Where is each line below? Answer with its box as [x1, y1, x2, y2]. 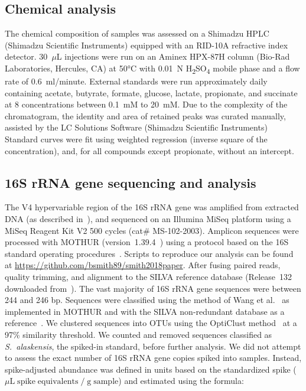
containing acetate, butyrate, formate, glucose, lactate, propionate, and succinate [5, 86, 298, 99]
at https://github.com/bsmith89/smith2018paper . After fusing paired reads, [5, 259, 281, 271]
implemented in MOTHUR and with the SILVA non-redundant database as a [5, 305, 285, 317]
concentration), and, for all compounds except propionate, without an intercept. [5, 144, 294, 157]
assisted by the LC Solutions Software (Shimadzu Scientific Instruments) [5, 121, 268, 133]
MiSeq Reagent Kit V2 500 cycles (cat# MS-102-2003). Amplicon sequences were [5, 224, 299, 236]
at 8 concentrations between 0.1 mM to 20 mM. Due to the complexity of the [5, 98, 288, 110]
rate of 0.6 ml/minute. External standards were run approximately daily [5, 75, 268, 87]
